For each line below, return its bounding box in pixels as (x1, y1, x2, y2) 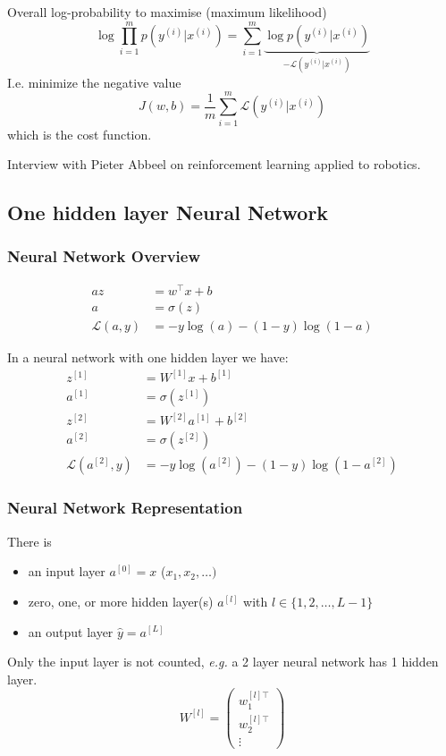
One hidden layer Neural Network (7, 199, 329, 226)
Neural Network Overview (7, 245, 201, 268)
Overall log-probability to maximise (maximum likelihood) (7, 3, 327, 21)
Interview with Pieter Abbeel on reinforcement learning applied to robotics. (7, 155, 421, 174)
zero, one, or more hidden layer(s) (28, 591, 214, 610)
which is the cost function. (7, 124, 152, 143)
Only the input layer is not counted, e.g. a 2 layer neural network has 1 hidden (7, 652, 439, 671)
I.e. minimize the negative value (7, 72, 181, 91)
